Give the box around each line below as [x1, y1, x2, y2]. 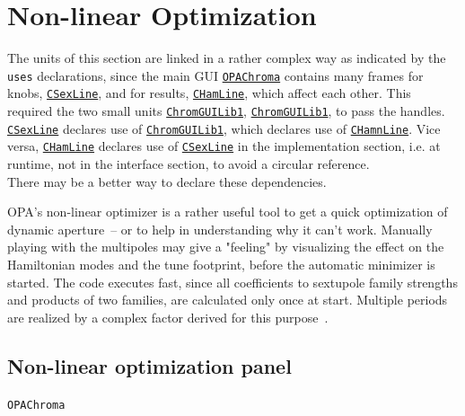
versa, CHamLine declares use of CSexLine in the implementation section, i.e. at [7, 137, 441, 155]
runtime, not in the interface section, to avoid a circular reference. [7, 155, 370, 173]
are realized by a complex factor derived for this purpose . [7, 307, 329, 326]
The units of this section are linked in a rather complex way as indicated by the [7, 49, 446, 67]
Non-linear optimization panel [7, 351, 292, 379]
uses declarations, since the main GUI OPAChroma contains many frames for [7, 66, 424, 84]
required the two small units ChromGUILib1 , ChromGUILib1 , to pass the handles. [7, 102, 445, 120]
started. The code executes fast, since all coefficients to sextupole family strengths [7, 272, 458, 291]
